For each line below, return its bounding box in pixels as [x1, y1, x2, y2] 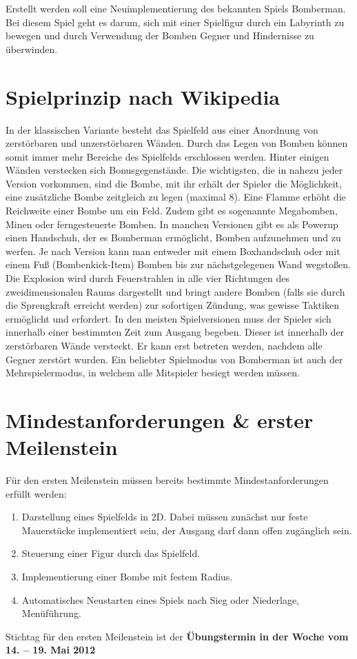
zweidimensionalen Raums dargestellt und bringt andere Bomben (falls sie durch [6, 284, 345, 298]
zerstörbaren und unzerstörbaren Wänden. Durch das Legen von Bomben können [6, 136, 348, 150]
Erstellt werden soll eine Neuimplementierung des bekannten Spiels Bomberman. [6, 1, 346, 15]
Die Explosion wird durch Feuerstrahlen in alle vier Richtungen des [6, 271, 289, 285]
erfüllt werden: [6, 486, 67, 500]
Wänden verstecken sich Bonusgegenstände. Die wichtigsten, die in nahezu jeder [6, 163, 343, 177]
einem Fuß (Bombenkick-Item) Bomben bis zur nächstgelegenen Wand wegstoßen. [6, 257, 351, 272]
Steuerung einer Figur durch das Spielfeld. [21, 546, 201, 560]
